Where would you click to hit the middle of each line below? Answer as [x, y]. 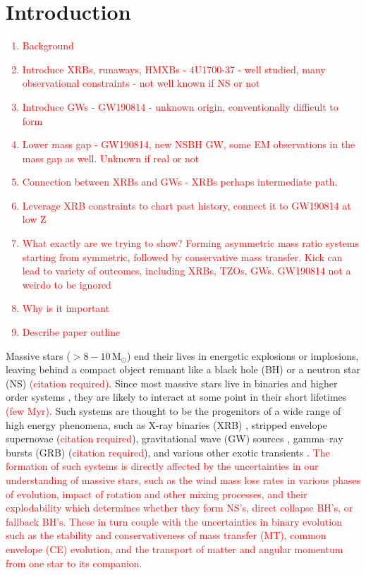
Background [48, 46]
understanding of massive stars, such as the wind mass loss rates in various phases [183, 479]
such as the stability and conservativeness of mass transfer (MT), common [166, 535]
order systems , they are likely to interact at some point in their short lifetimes [176, 397]
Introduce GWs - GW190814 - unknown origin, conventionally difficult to [180, 106]
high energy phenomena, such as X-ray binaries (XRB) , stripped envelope [166, 424]
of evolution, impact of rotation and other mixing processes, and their [157, 494]
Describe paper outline [71, 332]
